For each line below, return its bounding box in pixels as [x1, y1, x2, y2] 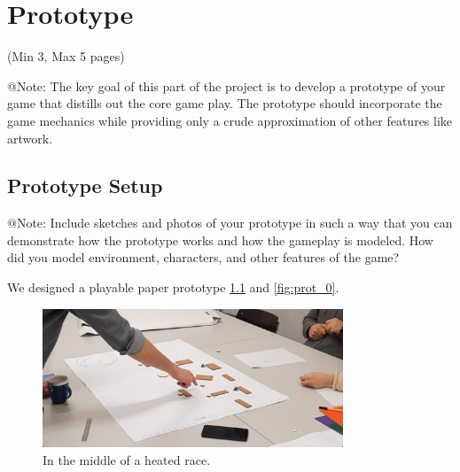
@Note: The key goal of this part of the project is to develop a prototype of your [7, 76, 446, 95]
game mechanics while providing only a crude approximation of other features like [7, 111, 453, 129]
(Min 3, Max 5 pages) [7, 47, 125, 66]
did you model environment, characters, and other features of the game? [7, 248, 400, 267]
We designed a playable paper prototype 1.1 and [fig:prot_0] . [7, 278, 339, 297]
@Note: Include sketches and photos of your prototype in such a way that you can [7, 213, 453, 232]
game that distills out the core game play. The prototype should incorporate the [7, 94, 442, 112]
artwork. [7, 128, 53, 147]
